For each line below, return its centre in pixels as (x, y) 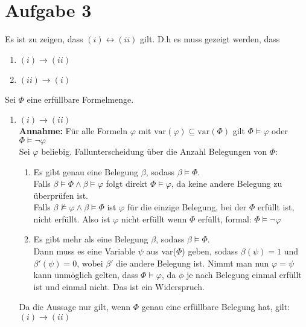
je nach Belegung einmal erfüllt (244, 275)
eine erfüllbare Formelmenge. (80, 99)
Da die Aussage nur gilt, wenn (75, 307)
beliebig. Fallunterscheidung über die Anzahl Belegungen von (154, 151)
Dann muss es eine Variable (84, 251)
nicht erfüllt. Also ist (72, 219)
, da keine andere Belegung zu (227, 183)
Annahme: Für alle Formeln (73, 131)
